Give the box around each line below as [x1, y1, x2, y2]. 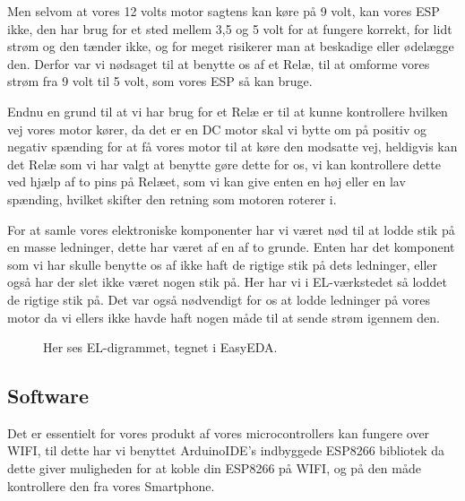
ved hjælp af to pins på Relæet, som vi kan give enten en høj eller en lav [7, 172, 406, 191]
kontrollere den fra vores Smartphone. [7, 476, 215, 495]
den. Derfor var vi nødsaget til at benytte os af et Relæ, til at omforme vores [7, 54, 430, 73]
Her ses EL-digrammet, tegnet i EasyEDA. [43, 338, 278, 357]
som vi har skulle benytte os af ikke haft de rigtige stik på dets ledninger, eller [7, 255, 438, 273]
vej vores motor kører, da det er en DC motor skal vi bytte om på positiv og [7, 119, 427, 138]
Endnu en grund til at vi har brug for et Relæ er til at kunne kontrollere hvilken [7, 101, 448, 120]
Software [7, 382, 90, 410]
